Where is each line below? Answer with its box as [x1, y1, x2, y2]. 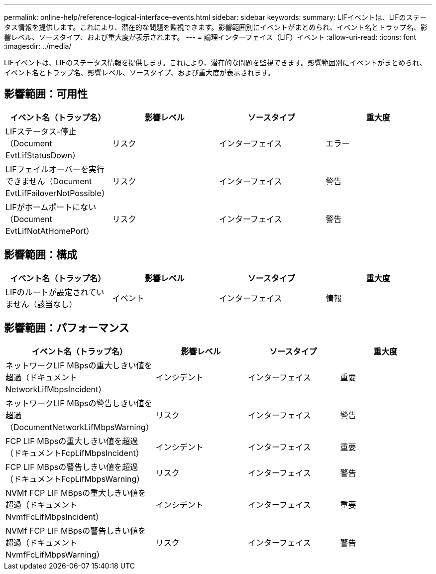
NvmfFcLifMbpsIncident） [5, 511, 104, 522]
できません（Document [5, 176, 92, 186]
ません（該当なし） [5, 299, 77, 309]
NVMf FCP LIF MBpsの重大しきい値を [5, 487, 146, 498]
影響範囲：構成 [4, 248, 77, 261]
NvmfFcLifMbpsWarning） [5, 549, 105, 560]
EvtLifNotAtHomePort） [5, 226, 94, 236]
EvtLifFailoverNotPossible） [5, 188, 109, 198]
